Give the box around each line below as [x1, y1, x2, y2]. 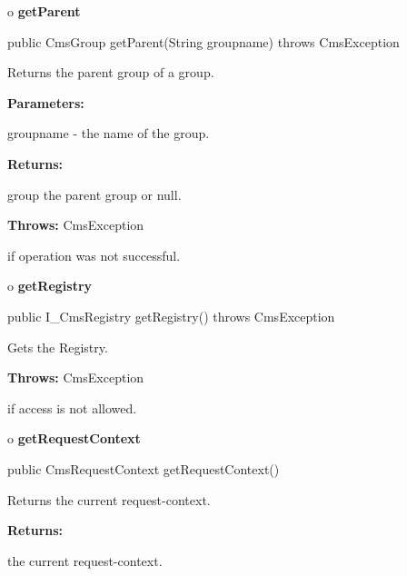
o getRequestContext [7, 429, 141, 448]
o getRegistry [7, 276, 93, 295]
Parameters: [7, 93, 84, 112]
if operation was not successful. [7, 245, 181, 264]
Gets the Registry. [7, 337, 108, 356]
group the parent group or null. [7, 184, 182, 204]
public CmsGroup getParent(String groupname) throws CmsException [7, 32, 400, 51]
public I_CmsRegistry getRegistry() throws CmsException [7, 306, 335, 325]
